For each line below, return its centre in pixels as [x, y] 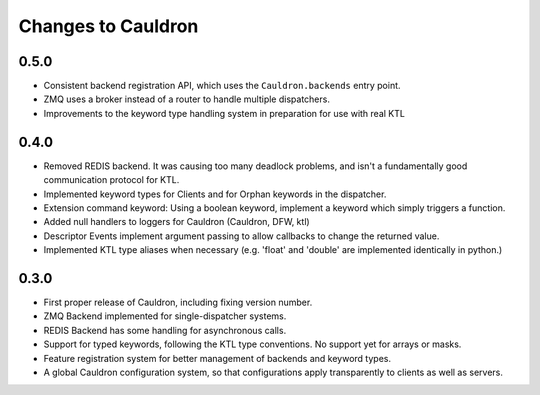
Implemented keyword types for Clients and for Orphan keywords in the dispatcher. [215, 194]
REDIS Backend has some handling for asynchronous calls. [165, 330]
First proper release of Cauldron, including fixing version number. [178, 302]
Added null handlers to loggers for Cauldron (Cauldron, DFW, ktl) [176, 222]
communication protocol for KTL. [111, 180]
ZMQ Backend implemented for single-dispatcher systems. [165, 316]
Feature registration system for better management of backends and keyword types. [217, 358]
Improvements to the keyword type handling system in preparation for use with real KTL [224, 113]
